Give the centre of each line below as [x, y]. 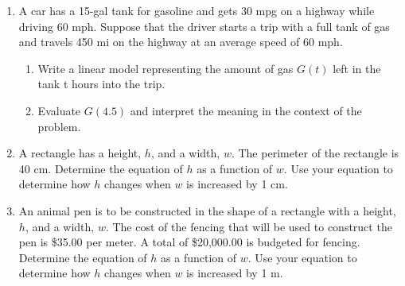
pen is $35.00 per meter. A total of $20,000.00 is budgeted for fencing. [189, 242]
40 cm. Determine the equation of [101, 168]
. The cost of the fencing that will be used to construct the [249, 226]
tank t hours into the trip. [101, 84]
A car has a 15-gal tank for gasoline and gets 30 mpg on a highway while [197, 10]
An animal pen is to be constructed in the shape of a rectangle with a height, [207, 210]
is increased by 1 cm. [237, 184]
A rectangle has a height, [80, 153]
